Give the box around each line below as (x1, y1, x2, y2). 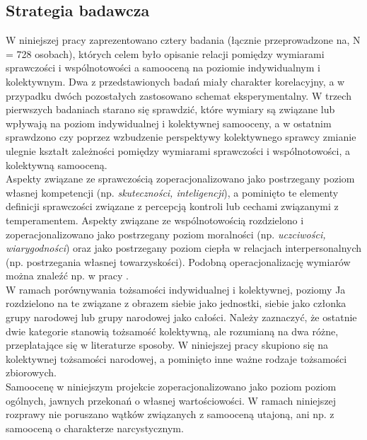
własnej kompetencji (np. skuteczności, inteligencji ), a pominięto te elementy (6, 185, 339, 199)
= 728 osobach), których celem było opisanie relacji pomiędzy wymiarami (6, 46, 325, 61)
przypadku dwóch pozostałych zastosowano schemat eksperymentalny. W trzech (6, 88, 351, 103)
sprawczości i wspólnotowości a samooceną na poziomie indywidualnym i (6, 60, 320, 75)
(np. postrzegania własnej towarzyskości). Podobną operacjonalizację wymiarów (6, 254, 351, 269)
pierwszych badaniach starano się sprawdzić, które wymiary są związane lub (6, 102, 335, 117)
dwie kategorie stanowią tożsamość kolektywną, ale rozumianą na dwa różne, (6, 323, 339, 338)
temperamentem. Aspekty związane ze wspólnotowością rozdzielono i (6, 212, 304, 227)
